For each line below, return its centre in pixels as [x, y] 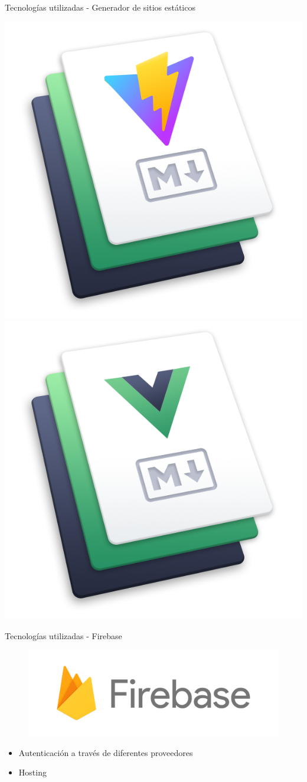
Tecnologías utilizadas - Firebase [63, 635]
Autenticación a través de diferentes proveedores [106, 752]
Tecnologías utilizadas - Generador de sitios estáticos [100, 7]
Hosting [32, 772]
